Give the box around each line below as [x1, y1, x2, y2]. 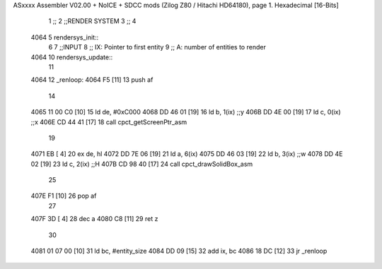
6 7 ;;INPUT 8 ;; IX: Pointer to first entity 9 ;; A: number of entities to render [48, 43, 267, 52]
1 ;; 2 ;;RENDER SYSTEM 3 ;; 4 [48, 17, 137, 25]
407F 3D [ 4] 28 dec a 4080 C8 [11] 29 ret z [30, 215, 158, 223]
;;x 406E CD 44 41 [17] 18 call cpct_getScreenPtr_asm [30, 117, 187, 126]
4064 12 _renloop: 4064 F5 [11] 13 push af [30, 76, 154, 84]
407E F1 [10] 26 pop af [30, 191, 97, 201]
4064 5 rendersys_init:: [30, 32, 99, 42]
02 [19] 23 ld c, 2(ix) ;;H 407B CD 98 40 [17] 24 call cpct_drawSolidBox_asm [30, 160, 253, 168]
